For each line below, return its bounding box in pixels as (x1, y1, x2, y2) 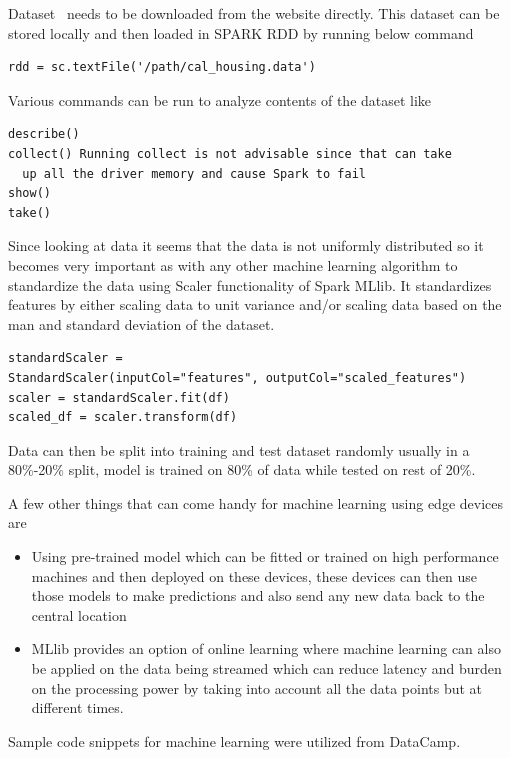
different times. (31, 697, 124, 718)
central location (31, 604, 127, 625)
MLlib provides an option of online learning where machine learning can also (31, 638, 501, 659)
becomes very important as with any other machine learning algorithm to (8, 254, 458, 275)
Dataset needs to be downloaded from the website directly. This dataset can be (8, 3, 500, 23)
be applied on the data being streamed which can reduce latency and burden (31, 658, 502, 679)
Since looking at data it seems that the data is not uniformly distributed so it (8, 235, 484, 256)
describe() (8, 127, 80, 142)
